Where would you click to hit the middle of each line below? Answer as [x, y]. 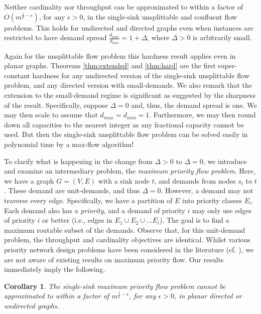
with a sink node [124, 180]
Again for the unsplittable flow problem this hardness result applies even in [120, 55]
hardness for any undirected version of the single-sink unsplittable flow [141, 75]
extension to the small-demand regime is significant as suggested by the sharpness [130, 95]
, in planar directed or [208, 296]
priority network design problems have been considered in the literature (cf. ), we [129, 249]
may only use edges [222, 210]
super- [228, 65]
